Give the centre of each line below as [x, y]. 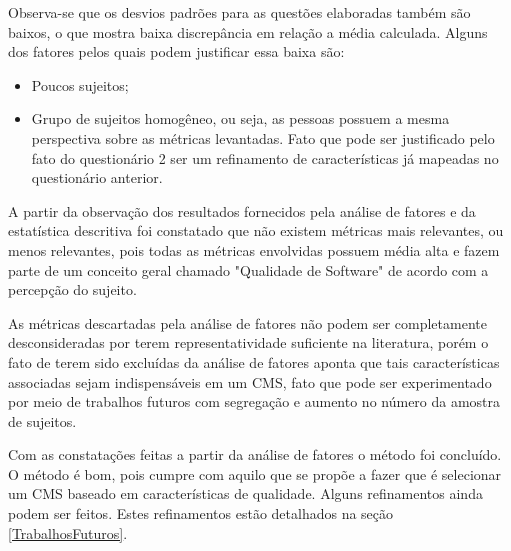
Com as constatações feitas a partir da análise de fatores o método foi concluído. [255, 454]
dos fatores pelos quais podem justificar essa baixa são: [176, 51]
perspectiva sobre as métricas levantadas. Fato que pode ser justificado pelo [263, 137]
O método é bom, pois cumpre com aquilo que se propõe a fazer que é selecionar [255, 473]
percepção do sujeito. [72, 289]
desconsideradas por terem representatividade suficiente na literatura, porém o [248, 342]
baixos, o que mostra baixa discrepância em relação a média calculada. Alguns [248, 31]
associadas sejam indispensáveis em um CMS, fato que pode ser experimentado [250, 381]
